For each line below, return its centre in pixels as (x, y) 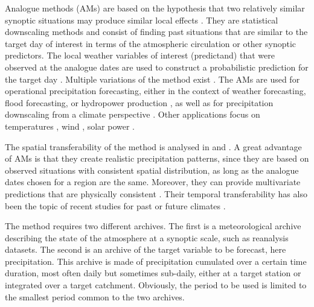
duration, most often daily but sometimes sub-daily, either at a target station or (153, 273)
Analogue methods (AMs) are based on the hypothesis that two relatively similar (155, 8)
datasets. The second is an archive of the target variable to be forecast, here (146, 249)
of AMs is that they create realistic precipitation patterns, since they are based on (157, 158)
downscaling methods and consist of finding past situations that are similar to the (156, 32)
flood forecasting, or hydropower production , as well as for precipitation (139, 102)
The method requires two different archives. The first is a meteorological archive (153, 226)
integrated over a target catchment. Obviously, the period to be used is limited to (156, 285)
